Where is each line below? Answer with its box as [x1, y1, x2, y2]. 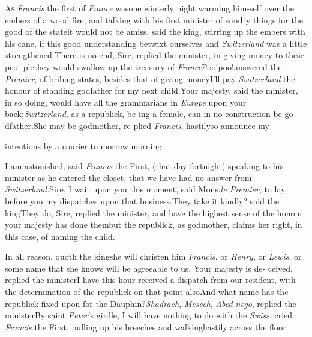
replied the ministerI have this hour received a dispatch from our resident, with [5, 273, 296, 286]
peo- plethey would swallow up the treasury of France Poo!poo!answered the [5, 60, 282, 73]
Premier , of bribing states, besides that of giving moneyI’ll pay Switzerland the [5, 72, 295, 85]
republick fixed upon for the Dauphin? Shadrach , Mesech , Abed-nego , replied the [5, 297, 296, 309]
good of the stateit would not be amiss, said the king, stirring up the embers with [5, 25, 305, 38]
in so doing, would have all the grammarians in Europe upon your [5, 95, 247, 108]
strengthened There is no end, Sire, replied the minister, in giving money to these [5, 49, 305, 61]
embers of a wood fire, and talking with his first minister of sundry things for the [5, 13, 303, 26]
